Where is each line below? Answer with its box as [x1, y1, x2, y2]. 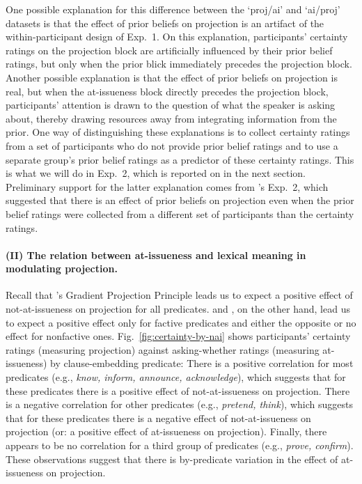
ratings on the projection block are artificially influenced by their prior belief [6, 42, 333, 57]
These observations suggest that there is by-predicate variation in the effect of [6, 451, 338, 466]
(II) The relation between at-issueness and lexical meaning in [6, 247, 306, 262]
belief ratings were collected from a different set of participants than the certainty [6, 206, 354, 221]
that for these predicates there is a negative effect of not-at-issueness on [6, 410, 311, 425]
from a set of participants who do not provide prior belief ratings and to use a [6, 138, 338, 153]
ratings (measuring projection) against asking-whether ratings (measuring [6, 342, 320, 357]
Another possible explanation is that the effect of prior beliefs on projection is [6, 70, 338, 84]
